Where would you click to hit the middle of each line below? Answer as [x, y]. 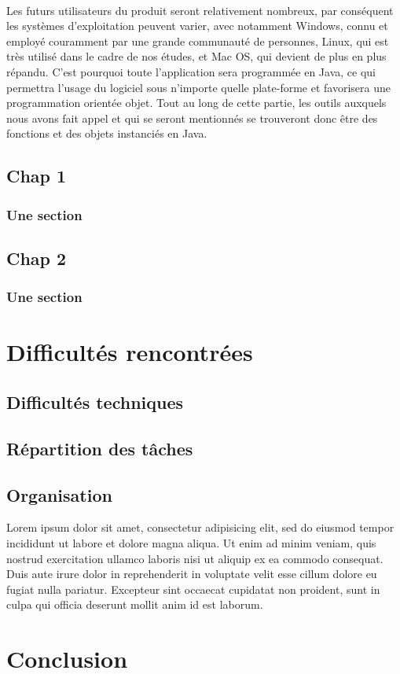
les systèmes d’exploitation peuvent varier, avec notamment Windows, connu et [197, 26]
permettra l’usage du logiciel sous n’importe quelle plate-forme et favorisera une [198, 87]
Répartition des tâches [100, 448]
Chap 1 [37, 176]
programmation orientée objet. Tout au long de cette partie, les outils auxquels [196, 103]
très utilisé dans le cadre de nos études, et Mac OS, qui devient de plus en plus [196, 56]
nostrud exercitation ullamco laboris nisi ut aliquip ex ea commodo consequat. [195, 558]
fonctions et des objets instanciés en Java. [107, 133]
